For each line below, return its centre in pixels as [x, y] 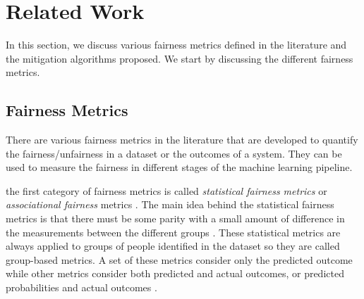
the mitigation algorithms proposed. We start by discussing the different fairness [180, 58]
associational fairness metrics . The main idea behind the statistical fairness [170, 204]
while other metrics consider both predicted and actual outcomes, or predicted [175, 273]
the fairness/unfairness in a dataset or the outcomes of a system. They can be [174, 153]
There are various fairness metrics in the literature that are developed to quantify [182, 140]
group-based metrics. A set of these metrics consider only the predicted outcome [179, 259]
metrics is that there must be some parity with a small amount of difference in [175, 218]
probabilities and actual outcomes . [81, 287]
